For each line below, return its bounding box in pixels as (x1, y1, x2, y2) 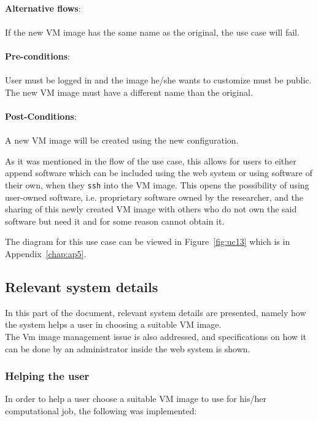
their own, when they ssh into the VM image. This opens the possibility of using (5, 178, 309, 191)
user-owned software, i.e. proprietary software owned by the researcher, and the (5, 190, 303, 203)
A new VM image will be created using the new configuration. (5, 134, 239, 147)
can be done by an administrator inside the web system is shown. (5, 342, 250, 355)
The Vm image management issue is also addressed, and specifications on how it (5, 330, 306, 342)
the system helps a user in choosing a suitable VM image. (5, 318, 222, 331)
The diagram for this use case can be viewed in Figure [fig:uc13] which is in (5, 235, 290, 248)
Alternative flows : (5, 1, 81, 14)
